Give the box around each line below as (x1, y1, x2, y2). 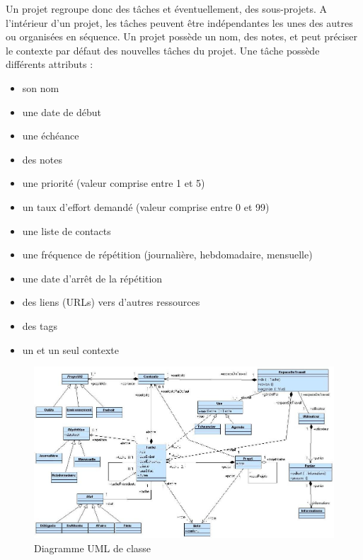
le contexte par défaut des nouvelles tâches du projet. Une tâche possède (6, 42, 320, 57)
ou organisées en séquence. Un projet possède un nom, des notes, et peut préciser (6, 29, 357, 44)
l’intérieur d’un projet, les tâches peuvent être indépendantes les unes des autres (6, 15, 353, 30)
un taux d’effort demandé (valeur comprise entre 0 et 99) (22, 199, 270, 214)
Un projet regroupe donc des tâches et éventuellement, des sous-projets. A (6, 1, 328, 16)
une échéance (22, 128, 79, 143)
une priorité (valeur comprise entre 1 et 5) (22, 176, 205, 190)
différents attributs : (6, 57, 93, 72)
